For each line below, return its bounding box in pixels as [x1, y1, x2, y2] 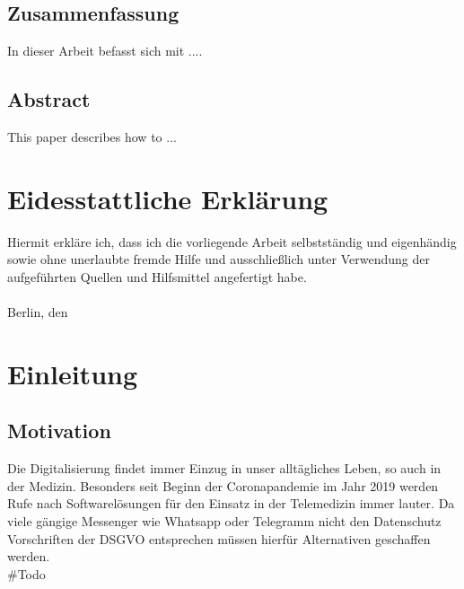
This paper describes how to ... [7, 127, 177, 145]
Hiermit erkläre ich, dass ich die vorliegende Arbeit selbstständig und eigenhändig [7, 232, 457, 251]
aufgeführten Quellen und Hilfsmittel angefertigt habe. [7, 267, 307, 286]
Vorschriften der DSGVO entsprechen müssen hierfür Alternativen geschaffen [7, 529, 431, 548]
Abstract [7, 85, 91, 113]
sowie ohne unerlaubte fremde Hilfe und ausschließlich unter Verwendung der [7, 250, 431, 268]
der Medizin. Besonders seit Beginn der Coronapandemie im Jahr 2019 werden [7, 476, 439, 495]
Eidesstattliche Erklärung [7, 180, 328, 216]
